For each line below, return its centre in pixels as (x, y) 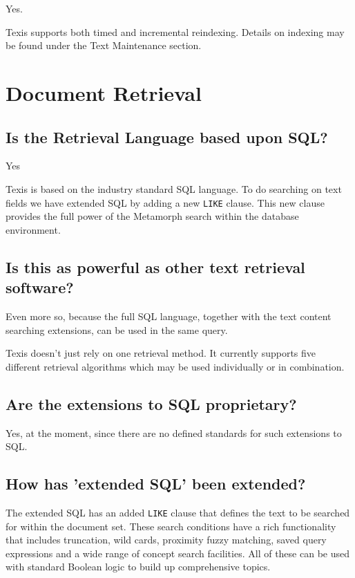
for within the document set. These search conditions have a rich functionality (171, 526)
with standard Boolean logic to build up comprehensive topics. (138, 567)
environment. (33, 229)
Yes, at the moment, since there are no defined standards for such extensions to (174, 432)
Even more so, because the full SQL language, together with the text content (169, 316)
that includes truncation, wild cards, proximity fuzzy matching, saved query (166, 540)
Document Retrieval (104, 92)
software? (40, 287)
